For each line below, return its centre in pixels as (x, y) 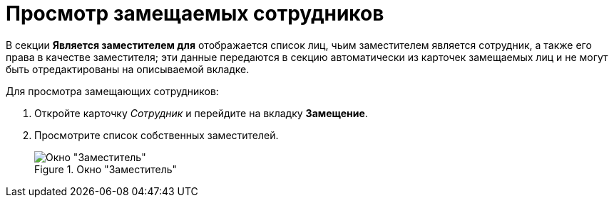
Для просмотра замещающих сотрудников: (112, 91)
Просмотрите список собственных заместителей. (157, 135)
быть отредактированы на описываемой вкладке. (128, 69)
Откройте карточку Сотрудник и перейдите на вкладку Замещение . (201, 113)
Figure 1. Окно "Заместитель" (106, 169)
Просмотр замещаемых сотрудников (195, 13)
